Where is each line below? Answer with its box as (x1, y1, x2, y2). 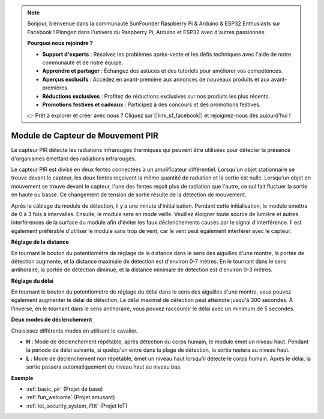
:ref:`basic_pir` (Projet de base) (26, 385, 103, 393)
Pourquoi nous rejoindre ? (27, 40, 93, 47)
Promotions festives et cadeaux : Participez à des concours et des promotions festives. (42, 101, 261, 108)
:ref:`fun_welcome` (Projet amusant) (26, 394, 115, 401)
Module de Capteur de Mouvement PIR (11, 131, 158, 141)
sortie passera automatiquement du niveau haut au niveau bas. (26, 363, 182, 370)
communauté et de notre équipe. (42, 59, 124, 66)
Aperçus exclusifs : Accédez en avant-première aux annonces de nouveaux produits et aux (42, 76, 270, 83)
